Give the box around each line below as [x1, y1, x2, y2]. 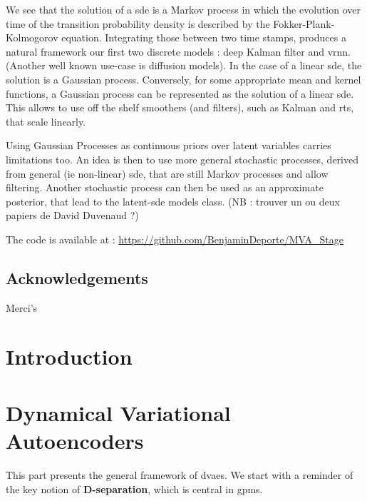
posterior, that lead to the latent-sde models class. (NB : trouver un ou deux [6, 193, 340, 208]
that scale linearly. [6, 113, 86, 128]
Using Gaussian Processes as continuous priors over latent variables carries [6, 138, 331, 153]
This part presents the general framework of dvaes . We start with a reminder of [6, 467, 353, 482]
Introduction [6, 342, 133, 371]
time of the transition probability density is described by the [6, 16, 270, 31]
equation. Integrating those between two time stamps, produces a [61, 30, 346, 45]
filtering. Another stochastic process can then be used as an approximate [6, 180, 324, 195]
